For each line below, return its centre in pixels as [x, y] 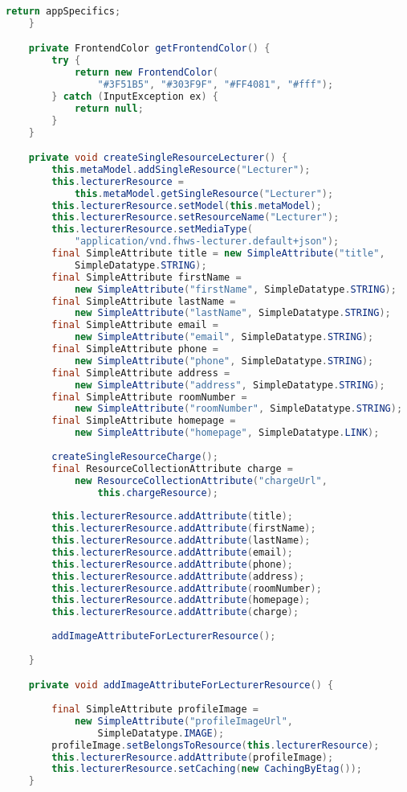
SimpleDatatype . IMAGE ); [161, 733]
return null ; [109, 108]
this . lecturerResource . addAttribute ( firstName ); [184, 529]
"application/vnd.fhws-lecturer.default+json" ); [207, 242]
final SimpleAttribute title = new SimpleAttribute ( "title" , [218, 254]
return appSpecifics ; [63, 11]
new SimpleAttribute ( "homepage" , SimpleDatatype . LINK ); [227, 433]
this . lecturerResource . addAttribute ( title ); [173, 517]
